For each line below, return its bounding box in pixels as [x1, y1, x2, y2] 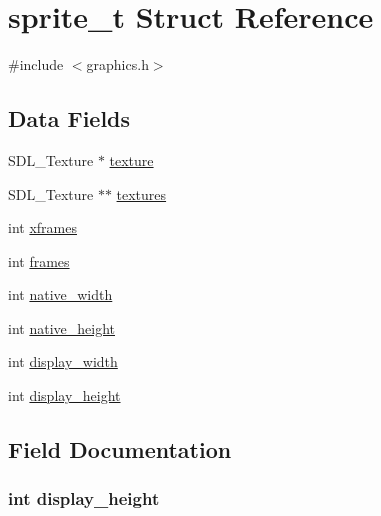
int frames [8, 250, 70, 271]
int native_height [8, 317, 115, 338]
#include [8, 54, 64, 75]
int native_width [8, 284, 113, 305]
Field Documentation [8, 434, 232, 465]
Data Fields [8, 103, 131, 134]
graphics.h [86, 54, 149, 75]
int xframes [8, 217, 77, 238]
